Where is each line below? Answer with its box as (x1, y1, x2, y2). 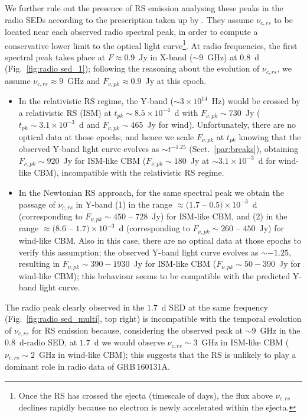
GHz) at (207, 50, 237, 63)
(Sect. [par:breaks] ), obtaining (189, 143, 299, 155)
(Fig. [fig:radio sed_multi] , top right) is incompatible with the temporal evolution (5, 312, 302, 325)
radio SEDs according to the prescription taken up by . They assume (5, 13, 254, 25)
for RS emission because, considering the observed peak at (31, 324, 243, 336)
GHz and (67, 74, 100, 86)
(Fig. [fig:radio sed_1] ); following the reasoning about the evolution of (5, 62, 260, 75)
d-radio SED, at (19, 336, 77, 348)
